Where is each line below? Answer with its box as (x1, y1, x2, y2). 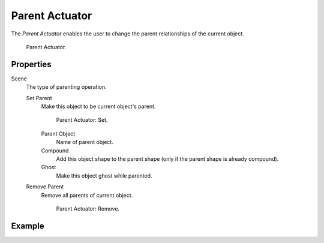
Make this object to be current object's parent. (41, 103, 156, 110)
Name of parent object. (56, 139, 113, 146)
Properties (11, 59, 52, 69)
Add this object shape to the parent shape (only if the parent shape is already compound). (56, 155, 279, 162)
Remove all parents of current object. (41, 191, 133, 199)
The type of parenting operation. (26, 83, 107, 91)
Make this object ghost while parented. (56, 172, 152, 179)
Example (11, 221, 44, 231)
